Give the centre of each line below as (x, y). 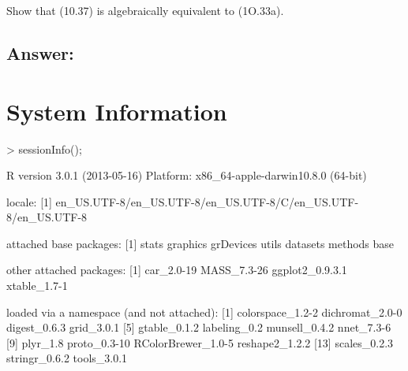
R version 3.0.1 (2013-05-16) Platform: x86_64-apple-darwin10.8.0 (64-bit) (187, 175)
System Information (117, 111)
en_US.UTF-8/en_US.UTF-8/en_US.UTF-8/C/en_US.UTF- (207, 201)
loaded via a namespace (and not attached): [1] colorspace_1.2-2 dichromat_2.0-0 (204, 312)
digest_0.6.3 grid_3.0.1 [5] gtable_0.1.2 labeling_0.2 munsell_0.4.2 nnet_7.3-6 (199, 327)
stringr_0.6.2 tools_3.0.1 (67, 358)
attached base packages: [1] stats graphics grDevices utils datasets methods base (200, 243)
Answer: (40, 52)
